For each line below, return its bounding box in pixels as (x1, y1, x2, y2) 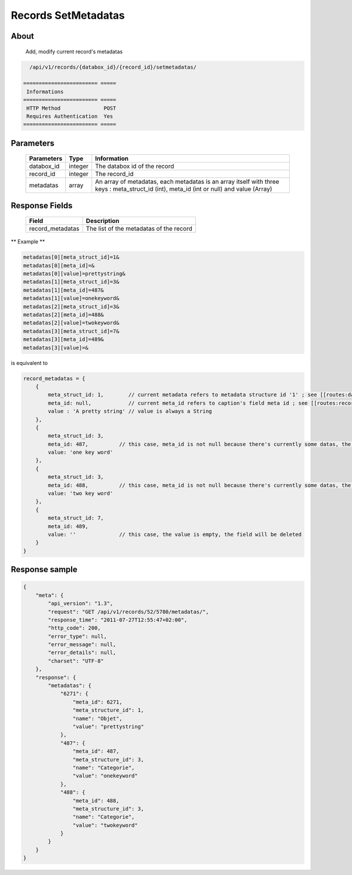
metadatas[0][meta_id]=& (23, 262, 95, 269)
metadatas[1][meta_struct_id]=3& (23, 279, 120, 285)
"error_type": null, (48, 633, 107, 640)
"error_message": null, (48, 641, 117, 648)
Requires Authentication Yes (26, 113, 114, 120)
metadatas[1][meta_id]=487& (23, 286, 104, 293)
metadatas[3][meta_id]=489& (23, 336, 104, 343)
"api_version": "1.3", (48, 600, 114, 607)
